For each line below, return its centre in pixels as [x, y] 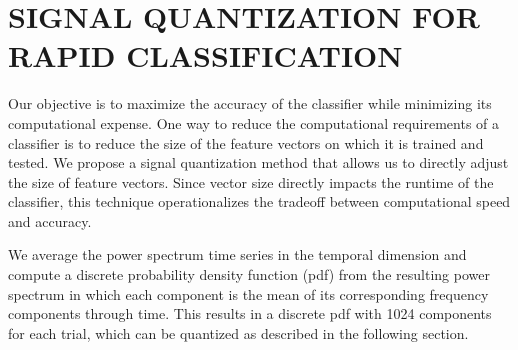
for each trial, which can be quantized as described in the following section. [238, 332]
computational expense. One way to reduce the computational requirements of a [254, 122]
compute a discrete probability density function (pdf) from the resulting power [249, 274]
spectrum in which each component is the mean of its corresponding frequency [248, 293]
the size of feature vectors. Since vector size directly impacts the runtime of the [251, 181]
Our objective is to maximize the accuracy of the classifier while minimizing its [250, 103]
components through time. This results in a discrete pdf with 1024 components [250, 313]
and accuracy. [50, 220]
